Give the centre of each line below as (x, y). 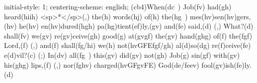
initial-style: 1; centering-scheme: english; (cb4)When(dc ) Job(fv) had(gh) (118, 6)
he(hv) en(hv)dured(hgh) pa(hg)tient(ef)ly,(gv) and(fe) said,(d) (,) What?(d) (136, 26)
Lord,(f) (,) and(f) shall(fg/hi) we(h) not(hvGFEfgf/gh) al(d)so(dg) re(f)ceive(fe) (128, 45)
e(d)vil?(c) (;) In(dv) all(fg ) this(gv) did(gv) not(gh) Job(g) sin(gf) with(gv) (122, 55)
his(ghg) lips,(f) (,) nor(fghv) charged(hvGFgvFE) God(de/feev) (102, 64)
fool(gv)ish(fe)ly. (226, 64)
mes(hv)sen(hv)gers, (220, 16)
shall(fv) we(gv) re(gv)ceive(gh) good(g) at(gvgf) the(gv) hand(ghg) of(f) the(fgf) (128, 35)
